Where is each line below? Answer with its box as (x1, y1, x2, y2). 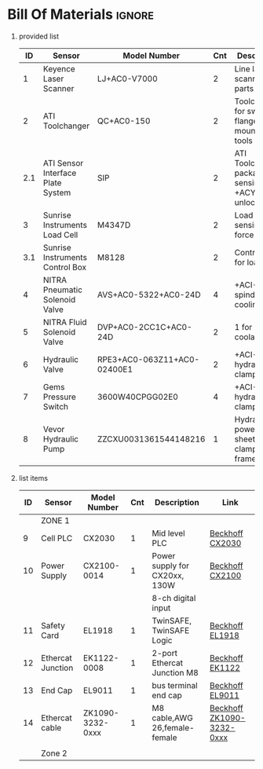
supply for (152, 560, 190, 571)
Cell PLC (41, 533, 73, 544)
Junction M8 (152, 667, 199, 678)
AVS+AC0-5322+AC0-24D (97, 289, 201, 300)
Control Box (42, 262, 87, 273)
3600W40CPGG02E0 (97, 391, 178, 402)
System (42, 187, 71, 198)
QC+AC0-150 (97, 115, 151, 126)
